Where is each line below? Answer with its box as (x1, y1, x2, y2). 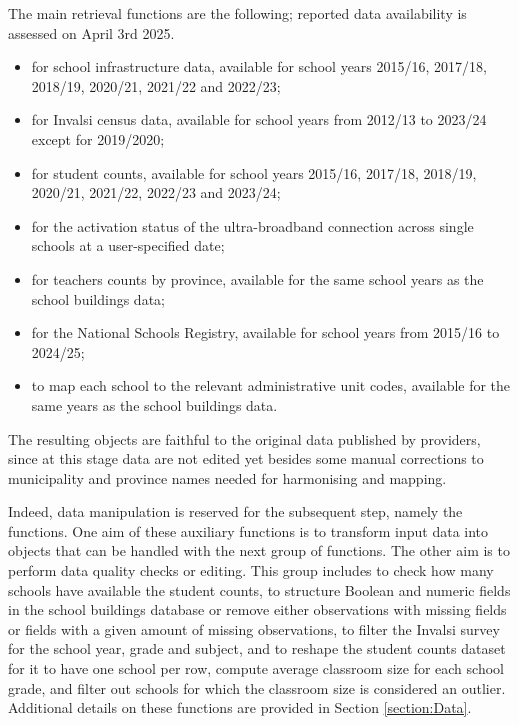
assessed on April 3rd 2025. (8, 22, 175, 43)
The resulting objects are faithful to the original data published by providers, (8, 428, 481, 449)
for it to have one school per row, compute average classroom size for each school (8, 658, 504, 679)
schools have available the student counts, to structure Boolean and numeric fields (8, 579, 511, 600)
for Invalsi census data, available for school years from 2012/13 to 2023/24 (31, 109, 487, 130)
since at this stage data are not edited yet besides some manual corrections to (8, 448, 484, 469)
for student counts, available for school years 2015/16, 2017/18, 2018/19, (31, 162, 477, 183)
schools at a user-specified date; (31, 235, 225, 256)
